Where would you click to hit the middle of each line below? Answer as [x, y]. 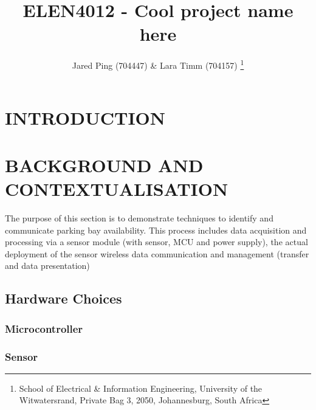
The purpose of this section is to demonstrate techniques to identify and [139, 218]
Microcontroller [44, 328]
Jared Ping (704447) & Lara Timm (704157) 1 [158, 64]
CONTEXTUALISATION [117, 189]
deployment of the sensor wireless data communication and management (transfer [157, 253]
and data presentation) [47, 266]
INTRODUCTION [85, 117]
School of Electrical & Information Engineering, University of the [141, 388]
